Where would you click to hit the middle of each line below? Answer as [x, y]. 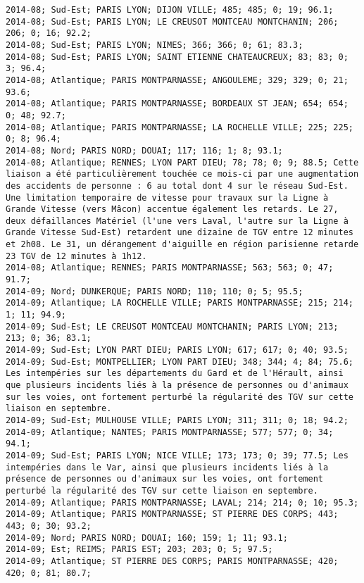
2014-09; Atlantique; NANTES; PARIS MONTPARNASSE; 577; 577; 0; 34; [170, 432]
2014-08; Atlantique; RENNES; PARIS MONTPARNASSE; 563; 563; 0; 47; [170, 268]
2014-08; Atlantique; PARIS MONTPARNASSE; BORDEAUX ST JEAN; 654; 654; [177, 104]
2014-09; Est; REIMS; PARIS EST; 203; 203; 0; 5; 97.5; [139, 550]
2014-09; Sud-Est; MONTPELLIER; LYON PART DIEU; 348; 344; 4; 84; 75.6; [180, 362]
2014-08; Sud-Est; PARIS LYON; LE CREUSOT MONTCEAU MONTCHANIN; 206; [172, 21]
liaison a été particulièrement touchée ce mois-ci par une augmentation [182, 174]
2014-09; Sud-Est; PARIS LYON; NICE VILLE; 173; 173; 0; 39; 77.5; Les [177, 455]
